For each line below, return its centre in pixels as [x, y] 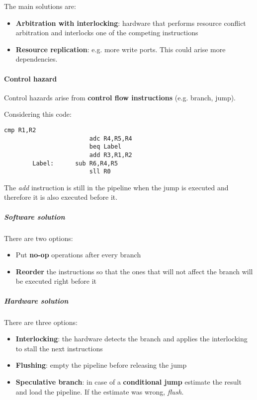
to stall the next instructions [59, 348]
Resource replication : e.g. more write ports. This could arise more [121, 49]
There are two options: [39, 238]
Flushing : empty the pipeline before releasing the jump [101, 365]
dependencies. [37, 59]
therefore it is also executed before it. [61, 197]
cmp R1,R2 [20, 130]
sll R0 [100, 172]
